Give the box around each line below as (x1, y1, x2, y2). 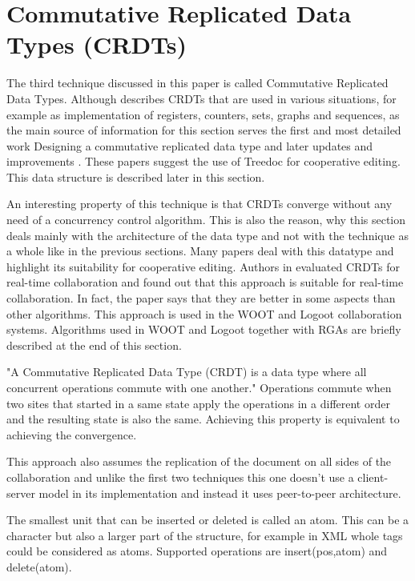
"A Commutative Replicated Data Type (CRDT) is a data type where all (6, 363, 367, 380)
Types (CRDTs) (6, 28, 187, 61)
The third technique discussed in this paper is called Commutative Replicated (6, 74, 389, 91)
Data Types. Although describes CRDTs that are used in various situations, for (6, 90, 397, 106)
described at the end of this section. (6, 336, 182, 353)
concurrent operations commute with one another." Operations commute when (6, 379, 392, 395)
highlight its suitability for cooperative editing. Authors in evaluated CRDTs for (6, 258, 400, 274)
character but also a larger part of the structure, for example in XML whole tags (6, 527, 403, 543)
